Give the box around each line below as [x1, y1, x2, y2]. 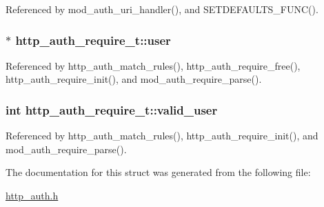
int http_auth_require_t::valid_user [6, 101, 218, 118]
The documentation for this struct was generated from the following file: [6, 165, 311, 179]
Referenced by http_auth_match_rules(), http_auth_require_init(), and [6, 128, 318, 143]
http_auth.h [6, 188, 59, 202]
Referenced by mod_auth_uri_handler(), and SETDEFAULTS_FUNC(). [6, 2, 318, 16]
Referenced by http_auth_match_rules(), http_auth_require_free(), [6, 58, 301, 72]
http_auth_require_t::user [15, 31, 171, 48]
